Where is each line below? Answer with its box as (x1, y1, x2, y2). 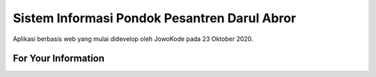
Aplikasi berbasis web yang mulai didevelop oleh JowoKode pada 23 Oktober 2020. (13, 35, 253, 43)
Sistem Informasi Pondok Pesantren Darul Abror (13, 10, 297, 26)
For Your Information (13, 53, 104, 65)
